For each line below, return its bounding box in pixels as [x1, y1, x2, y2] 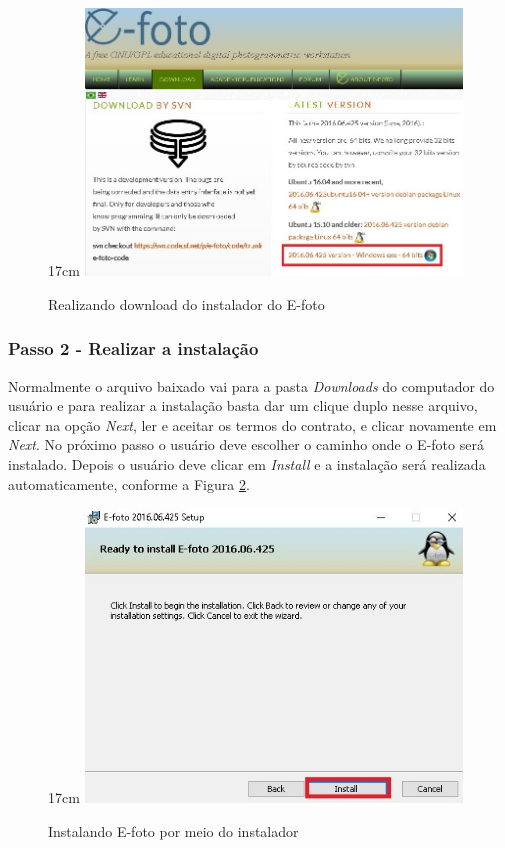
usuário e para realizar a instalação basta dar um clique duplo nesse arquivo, [8, 395, 478, 416]
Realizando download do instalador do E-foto [48, 293, 325, 314]
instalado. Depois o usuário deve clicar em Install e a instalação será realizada [8, 453, 486, 474]
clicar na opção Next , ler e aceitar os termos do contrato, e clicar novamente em [8, 414, 497, 435]
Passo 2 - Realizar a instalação [8, 336, 259, 361]
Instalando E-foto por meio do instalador [48, 820, 299, 841]
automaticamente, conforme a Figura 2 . [8, 473, 250, 494]
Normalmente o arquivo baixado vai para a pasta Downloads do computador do [8, 375, 495, 396]
